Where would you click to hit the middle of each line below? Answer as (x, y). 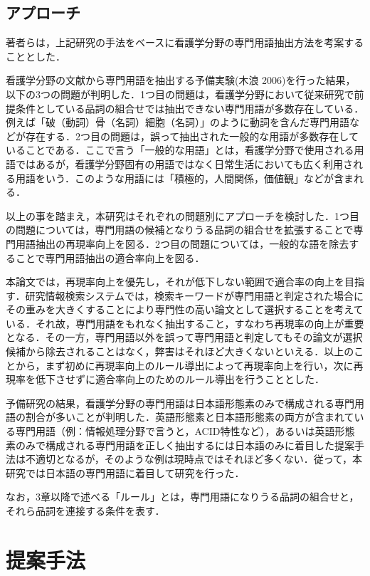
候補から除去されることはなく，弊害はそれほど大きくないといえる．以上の (180, 351)
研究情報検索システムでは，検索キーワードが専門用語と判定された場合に (195, 295)
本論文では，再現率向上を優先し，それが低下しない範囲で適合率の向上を (175, 282)
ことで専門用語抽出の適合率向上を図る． (110, 257)
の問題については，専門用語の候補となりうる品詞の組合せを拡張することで (180, 230)
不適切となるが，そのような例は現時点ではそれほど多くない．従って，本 (194, 459)
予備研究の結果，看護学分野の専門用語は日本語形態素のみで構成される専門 (180, 403)
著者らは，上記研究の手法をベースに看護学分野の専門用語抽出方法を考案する (185, 42)
